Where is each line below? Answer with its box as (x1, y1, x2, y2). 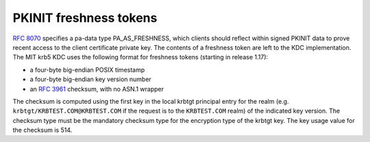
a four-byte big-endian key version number (29, 75, 152, 83)
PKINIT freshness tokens (12, 10, 158, 25)
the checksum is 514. (12, 126, 73, 134)
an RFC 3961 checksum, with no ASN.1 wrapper (29, 85, 164, 93)
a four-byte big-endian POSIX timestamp (29, 66, 145, 74)
